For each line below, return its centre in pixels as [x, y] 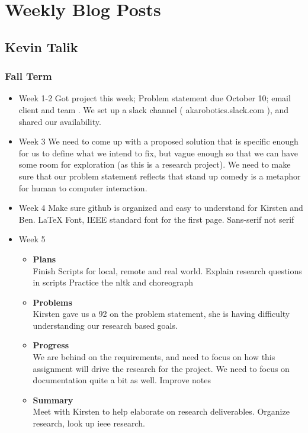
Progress [51, 345]
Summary [53, 400]
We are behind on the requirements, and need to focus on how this [154, 357]
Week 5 [32, 239]
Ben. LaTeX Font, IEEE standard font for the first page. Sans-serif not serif [156, 219]
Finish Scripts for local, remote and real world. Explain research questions [167, 270]
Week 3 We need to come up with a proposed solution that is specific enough [158, 141]
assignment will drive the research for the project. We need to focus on [161, 368]
